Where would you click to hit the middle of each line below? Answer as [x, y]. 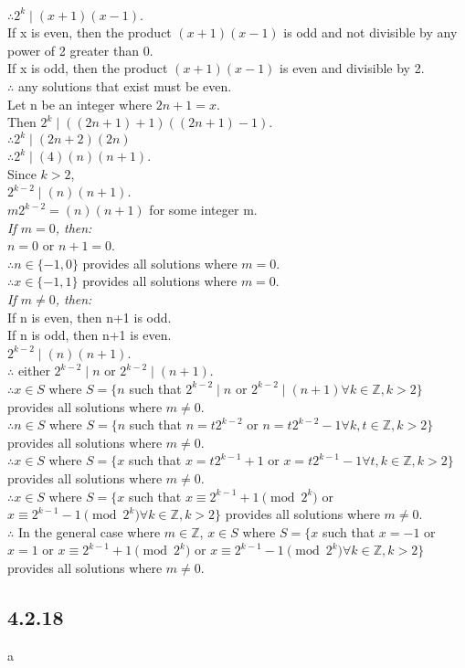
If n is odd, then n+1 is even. [90, 335]
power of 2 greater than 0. [80, 50]
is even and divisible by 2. [352, 68]
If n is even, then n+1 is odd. [90, 317]
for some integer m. [203, 210]
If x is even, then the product [90, 32]
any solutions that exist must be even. [125, 85]
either [34, 371]
